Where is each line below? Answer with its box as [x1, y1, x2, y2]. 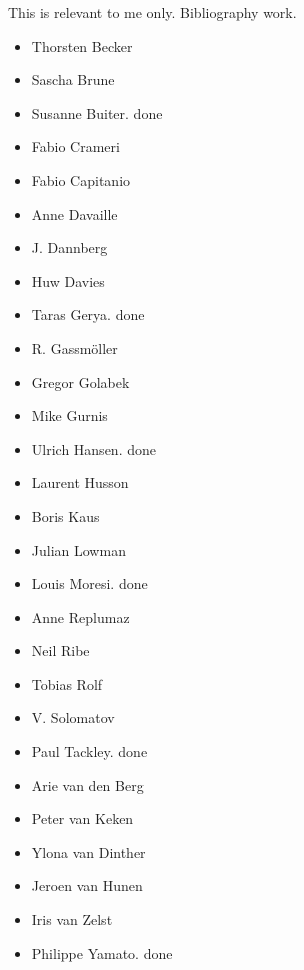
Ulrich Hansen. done [31, 438, 156, 459]
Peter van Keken [31, 808, 134, 829]
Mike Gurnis [31, 405, 108, 426]
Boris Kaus [31, 505, 100, 526]
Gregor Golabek [31, 371, 130, 392]
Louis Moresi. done [31, 573, 148, 594]
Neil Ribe [31, 640, 90, 661]
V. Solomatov [31, 707, 115, 728]
